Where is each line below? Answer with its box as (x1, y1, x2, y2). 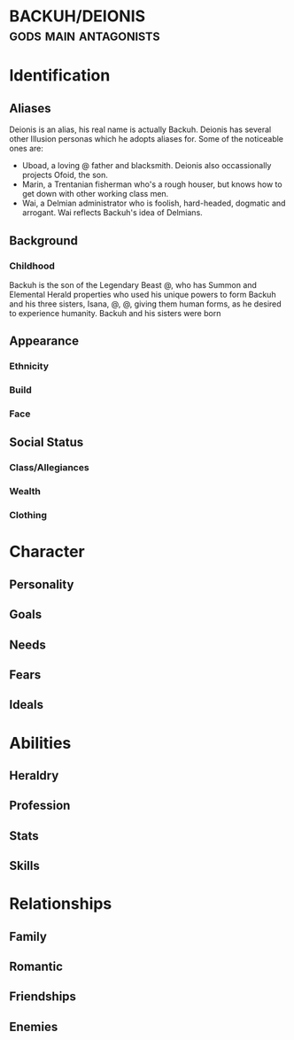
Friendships (9, 990, 77, 1005)
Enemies (9, 1019, 58, 1034)
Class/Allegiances (9, 462, 90, 474)
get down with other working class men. (21, 189, 169, 199)
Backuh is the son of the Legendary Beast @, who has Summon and (9, 279, 257, 290)
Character (9, 542, 86, 562)
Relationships (9, 894, 112, 914)
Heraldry (9, 768, 59, 783)
